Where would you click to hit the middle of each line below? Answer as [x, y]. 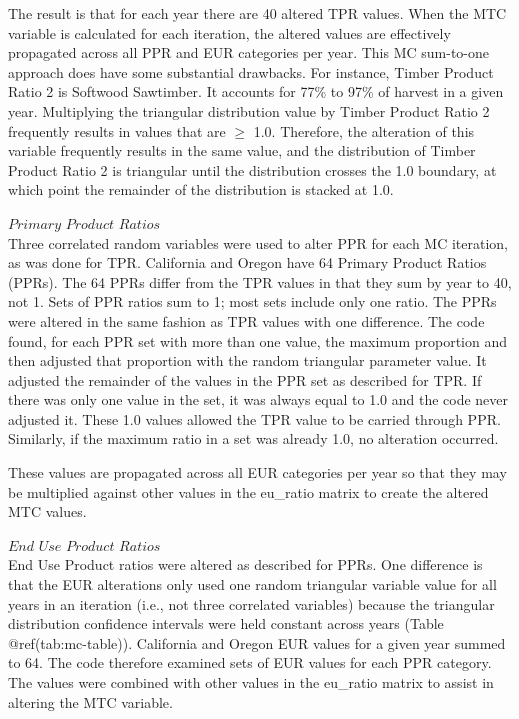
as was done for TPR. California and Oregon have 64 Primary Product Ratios [247, 262]
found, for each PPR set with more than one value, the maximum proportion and [258, 340]
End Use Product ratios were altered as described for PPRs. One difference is [245, 564]
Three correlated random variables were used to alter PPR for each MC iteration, [258, 242]
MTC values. [47, 511]
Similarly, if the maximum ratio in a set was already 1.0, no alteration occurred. [253, 438]
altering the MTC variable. [90, 701]
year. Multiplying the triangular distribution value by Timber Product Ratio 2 [249, 110]
